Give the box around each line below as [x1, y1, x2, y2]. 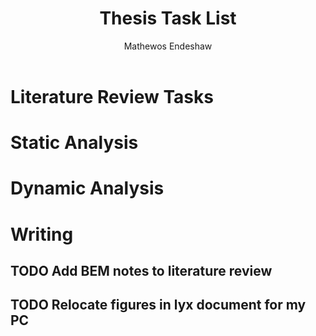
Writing [10, 223, 74, 246]
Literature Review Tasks [10, 85, 214, 108]
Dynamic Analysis [10, 177, 165, 200]
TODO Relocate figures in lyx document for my [10, 297, 307, 314]
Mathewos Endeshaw [123, 40, 213, 52]
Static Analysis [10, 132, 139, 154]
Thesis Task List [99, 7, 237, 30]
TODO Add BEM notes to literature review [10, 262, 273, 279]
